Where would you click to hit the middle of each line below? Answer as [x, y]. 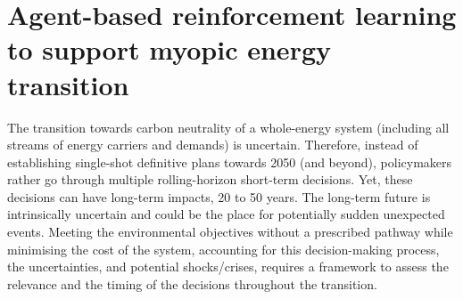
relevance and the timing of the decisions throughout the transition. [192, 283]
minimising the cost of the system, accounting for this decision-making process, [223, 249]
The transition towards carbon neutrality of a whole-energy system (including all [228, 127]
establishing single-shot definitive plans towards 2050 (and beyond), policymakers [230, 162]
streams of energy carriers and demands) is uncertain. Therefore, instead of [213, 145]
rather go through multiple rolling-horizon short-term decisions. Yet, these [210, 179]
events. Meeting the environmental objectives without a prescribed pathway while [230, 232]
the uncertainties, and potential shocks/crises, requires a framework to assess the [228, 267]
